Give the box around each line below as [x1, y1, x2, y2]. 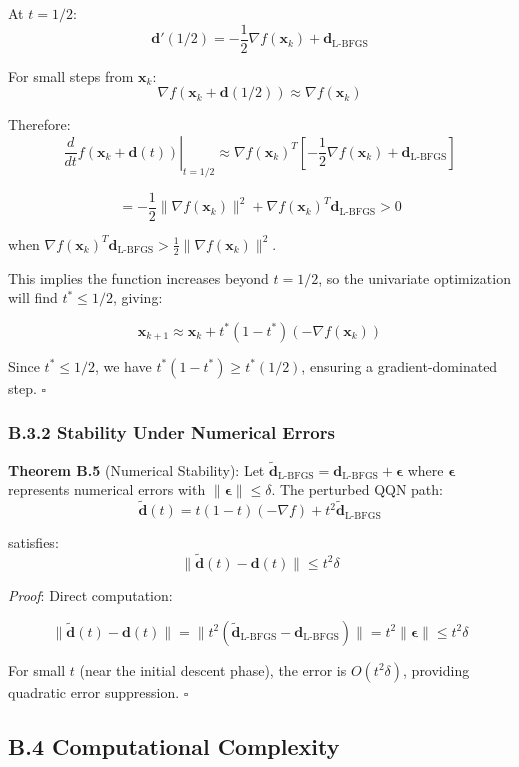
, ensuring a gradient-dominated [301, 355, 498, 376]
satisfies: [8, 532, 59, 553]
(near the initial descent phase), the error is [79, 659, 347, 680]
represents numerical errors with [8, 479, 206, 500]
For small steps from [8, 65, 134, 86]
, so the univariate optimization [318, 267, 511, 288]
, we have [94, 355, 152, 376]
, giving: [112, 287, 163, 308]
